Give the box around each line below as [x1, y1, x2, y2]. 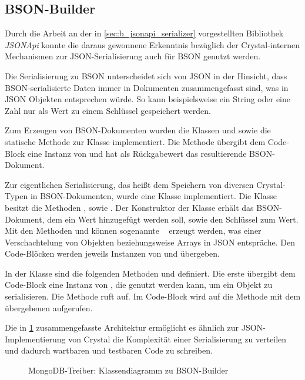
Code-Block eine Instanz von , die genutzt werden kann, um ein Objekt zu [5, 278, 273, 291]
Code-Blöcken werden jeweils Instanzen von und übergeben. [5, 247, 220, 260]
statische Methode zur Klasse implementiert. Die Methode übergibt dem [5, 135, 266, 147]
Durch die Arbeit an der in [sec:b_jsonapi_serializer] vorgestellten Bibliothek [5, 27, 284, 39]
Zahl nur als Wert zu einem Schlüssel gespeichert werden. [5, 104, 211, 116]
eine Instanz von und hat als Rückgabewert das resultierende [28, 147, 247, 159]
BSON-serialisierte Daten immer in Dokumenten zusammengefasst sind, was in [5, 81, 289, 93]
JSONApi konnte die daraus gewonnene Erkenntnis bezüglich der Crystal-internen [5, 38, 300, 51]
